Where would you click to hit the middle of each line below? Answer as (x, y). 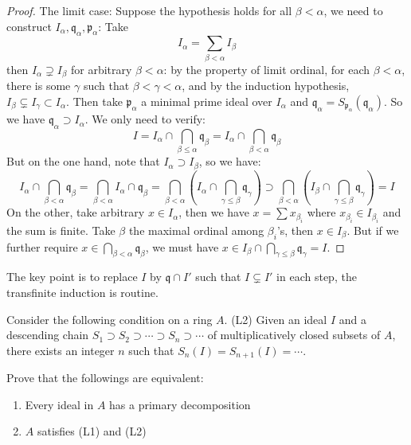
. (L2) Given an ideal (276, 319)
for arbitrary (101, 69)
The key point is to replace (72, 277)
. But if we (373, 230)
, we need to (353, 10)
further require (42, 246)
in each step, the (317, 277)
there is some (39, 86)
